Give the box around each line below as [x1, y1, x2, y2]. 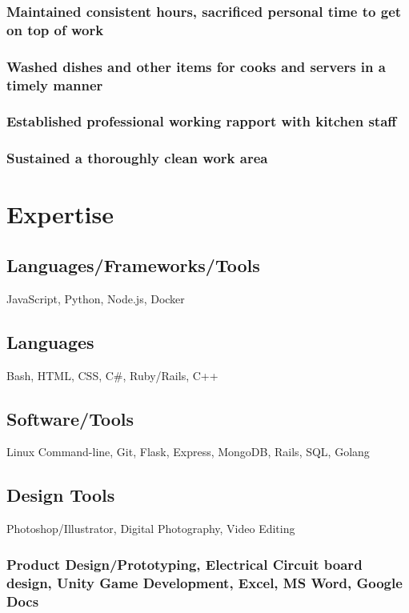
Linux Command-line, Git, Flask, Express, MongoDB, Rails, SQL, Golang [6, 443, 370, 460]
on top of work [6, 19, 104, 39]
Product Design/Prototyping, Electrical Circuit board [6, 554, 363, 574]
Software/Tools [6, 406, 134, 431]
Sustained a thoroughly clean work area [6, 148, 268, 168]
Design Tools [6, 483, 115, 507]
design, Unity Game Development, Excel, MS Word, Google [6, 572, 403, 592]
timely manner [6, 74, 103, 94]
